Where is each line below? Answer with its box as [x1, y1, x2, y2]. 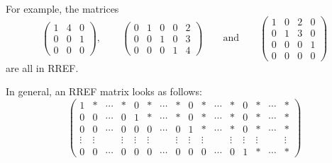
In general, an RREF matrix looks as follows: [6, 84, 202, 99]
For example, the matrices [6, 1, 119, 16]
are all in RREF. [6, 60, 79, 75]
